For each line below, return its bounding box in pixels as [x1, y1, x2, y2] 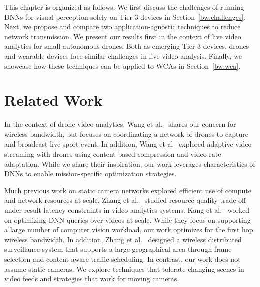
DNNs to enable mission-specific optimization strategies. [4, 168, 177, 179]
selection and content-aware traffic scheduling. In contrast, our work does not [4, 254, 241, 264]
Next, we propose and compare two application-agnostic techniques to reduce [4, 21, 241, 32]
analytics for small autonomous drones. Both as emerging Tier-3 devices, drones [4, 41, 249, 51]
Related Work [4, 90, 103, 110]
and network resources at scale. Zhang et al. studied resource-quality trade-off [4, 195, 246, 205]
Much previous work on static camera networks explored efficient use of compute [4, 185, 251, 195]
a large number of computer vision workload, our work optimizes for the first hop [4, 224, 253, 235]
